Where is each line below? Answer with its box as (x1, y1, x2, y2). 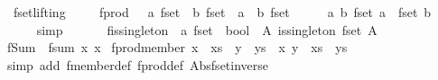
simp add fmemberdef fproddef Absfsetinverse (6, 55, 269, 74)
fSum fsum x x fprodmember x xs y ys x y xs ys (6, 38, 348, 57)
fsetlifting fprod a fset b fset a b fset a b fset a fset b (13, 3, 432, 21)
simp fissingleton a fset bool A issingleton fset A (36, 20, 377, 39)
